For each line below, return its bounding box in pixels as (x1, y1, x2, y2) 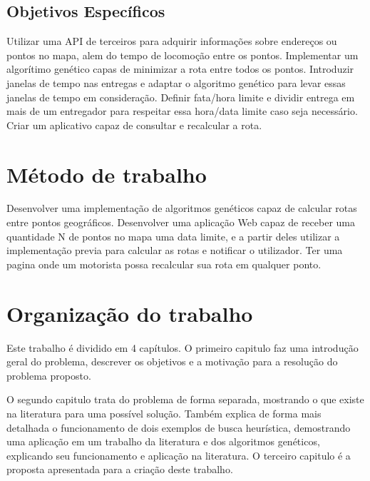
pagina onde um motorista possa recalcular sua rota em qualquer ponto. (6, 256, 322, 271)
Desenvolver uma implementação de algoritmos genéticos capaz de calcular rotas (6, 201, 357, 216)
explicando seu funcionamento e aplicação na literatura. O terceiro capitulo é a (6, 447, 351, 462)
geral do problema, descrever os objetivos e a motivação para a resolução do (6, 354, 338, 369)
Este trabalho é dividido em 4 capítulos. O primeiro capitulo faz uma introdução (6, 340, 359, 355)
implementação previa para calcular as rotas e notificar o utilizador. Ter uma (6, 243, 343, 258)
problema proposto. (6, 368, 91, 383)
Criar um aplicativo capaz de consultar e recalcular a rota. (6, 117, 262, 132)
